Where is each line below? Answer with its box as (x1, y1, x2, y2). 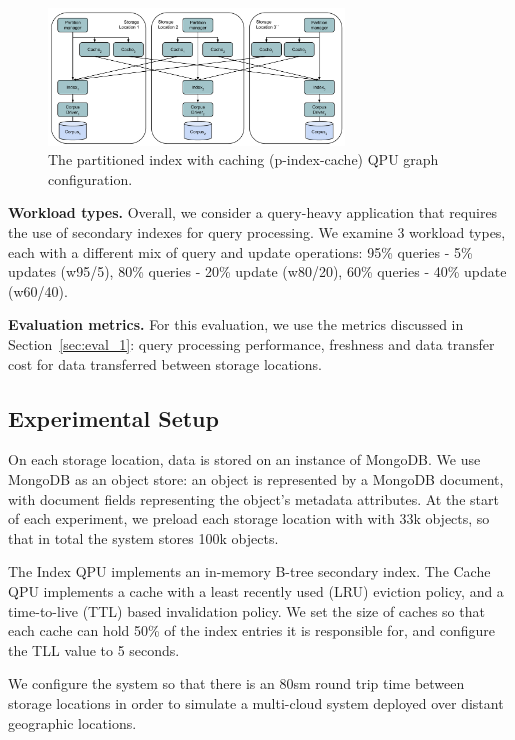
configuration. (48, 168, 133, 189)
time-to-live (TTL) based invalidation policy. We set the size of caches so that (8, 600, 485, 621)
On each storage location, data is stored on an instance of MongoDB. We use (8, 449, 481, 470)
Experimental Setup (8, 402, 219, 433)
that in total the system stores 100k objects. (8, 527, 279, 548)
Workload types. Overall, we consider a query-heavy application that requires (8, 202, 498, 223)
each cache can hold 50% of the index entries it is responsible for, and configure (8, 620, 495, 641)
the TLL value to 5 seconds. (8, 639, 180, 660)
